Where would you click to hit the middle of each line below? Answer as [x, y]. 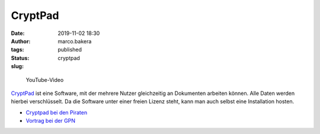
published [70, 50]
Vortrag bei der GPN [51, 121]
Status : [20, 58]
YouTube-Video [45, 79]
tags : [17, 50]
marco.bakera [75, 41]
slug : [17, 66]
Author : [21, 41]
